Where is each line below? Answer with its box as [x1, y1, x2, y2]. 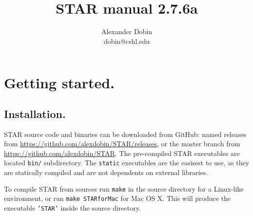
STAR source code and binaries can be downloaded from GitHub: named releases [4, 129, 247, 139]
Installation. [4, 106, 66, 121]
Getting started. [4, 73, 115, 93]
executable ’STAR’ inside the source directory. [4, 203, 141, 213]
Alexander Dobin [101, 26, 153, 37]
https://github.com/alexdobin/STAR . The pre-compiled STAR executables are [4, 148, 240, 158]
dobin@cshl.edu [103, 36, 150, 46]
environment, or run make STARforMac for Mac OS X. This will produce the [4, 193, 231, 203]
